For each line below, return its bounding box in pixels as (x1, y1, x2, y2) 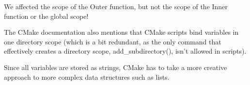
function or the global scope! (4, 11, 89, 21)
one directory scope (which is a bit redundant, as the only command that (4, 36, 221, 46)
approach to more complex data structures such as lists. (4, 71, 170, 82)
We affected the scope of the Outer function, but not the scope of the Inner (4, 1, 228, 11)
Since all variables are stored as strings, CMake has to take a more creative (4, 62, 227, 72)
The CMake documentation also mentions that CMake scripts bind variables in (4, 27, 239, 37)
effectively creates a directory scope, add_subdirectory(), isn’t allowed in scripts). (4, 46, 247, 56)
